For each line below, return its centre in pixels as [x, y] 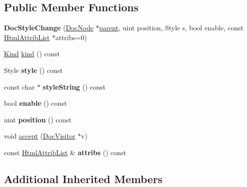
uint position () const [38, 119]
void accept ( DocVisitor [40, 136]
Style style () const [33, 70]
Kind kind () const [32, 54]
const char [19, 86]
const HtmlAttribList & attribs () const [65, 152]
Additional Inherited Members [83, 178]
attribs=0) [71, 37]
